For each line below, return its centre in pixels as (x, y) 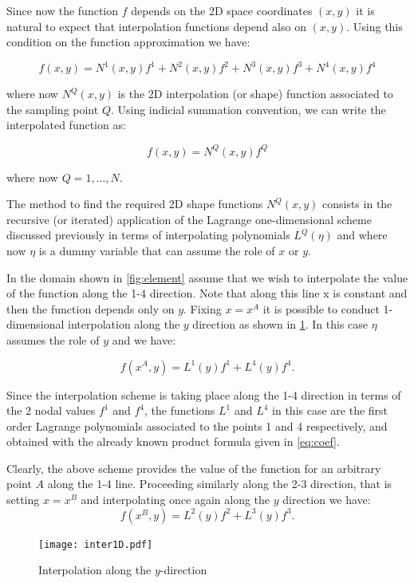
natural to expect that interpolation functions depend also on (156, 26)
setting (23, 500)
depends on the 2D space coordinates (222, 10)
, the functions (180, 410)
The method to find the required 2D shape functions (135, 204)
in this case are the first (330, 410)
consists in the (357, 204)
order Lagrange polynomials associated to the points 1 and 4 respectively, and (197, 425)
